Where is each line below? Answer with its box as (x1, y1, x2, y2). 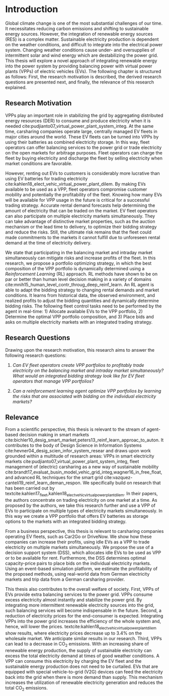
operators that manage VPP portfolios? (12, 378, 94, 384)
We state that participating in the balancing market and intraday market (5, 249, 152, 255)
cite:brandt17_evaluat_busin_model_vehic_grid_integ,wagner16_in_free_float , (5, 469, 162, 475)
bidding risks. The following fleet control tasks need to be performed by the (5, 303, 162, 309)
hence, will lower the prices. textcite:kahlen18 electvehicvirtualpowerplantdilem (5, 624, 157, 631)
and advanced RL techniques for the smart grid (5, 475, 103, 481)
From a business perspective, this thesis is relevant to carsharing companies (5, 528, 164, 534)
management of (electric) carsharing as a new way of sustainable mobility (5, 464, 159, 470)
